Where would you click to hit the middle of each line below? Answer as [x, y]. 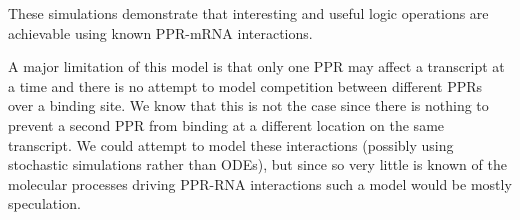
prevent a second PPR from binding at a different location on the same [226, 124]
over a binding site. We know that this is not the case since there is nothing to [248, 105]
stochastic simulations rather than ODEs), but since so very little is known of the [257, 164]
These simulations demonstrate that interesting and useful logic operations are [248, 13]
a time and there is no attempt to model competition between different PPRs [245, 85]
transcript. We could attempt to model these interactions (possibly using [231, 144]
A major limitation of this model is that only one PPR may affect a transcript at [256, 66]
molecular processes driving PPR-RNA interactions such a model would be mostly [260, 183]
